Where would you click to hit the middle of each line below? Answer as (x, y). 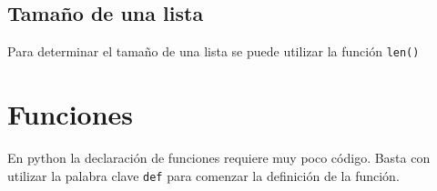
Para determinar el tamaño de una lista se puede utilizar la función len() (213, 51)
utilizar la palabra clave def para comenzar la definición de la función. (203, 175)
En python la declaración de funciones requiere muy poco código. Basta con (219, 157)
